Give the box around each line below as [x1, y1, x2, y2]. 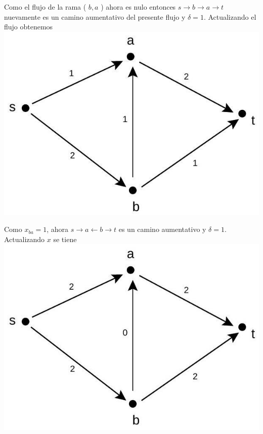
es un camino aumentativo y [118, 224, 206, 234]
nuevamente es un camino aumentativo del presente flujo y [4, 11, 186, 22]
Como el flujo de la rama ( [4, 2, 86, 12]
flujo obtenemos [4, 21, 53, 32]
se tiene [53, 233, 77, 244]
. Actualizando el [203, 11, 256, 22]
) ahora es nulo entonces [101, 2, 176, 12]
